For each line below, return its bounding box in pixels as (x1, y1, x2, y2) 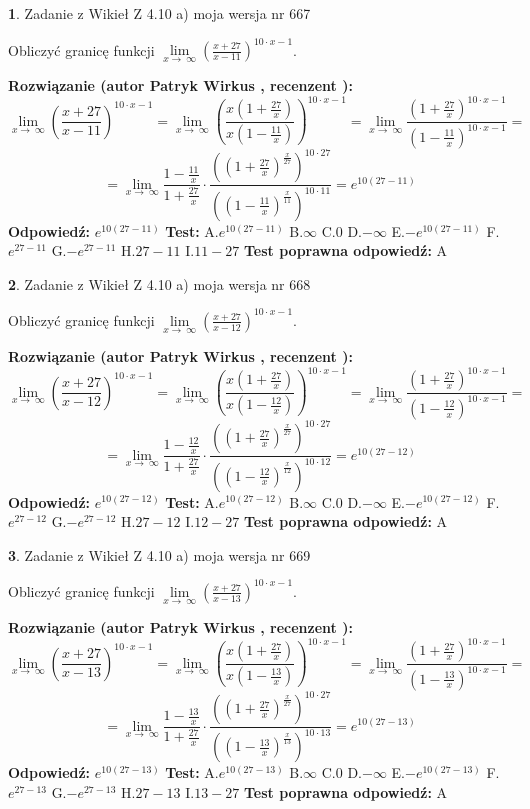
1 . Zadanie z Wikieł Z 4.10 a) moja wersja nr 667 (8, 3, 311, 23)
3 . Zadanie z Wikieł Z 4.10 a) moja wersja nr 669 (8, 544, 311, 565)
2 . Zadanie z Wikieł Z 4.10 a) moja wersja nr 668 (8, 273, 311, 294)
